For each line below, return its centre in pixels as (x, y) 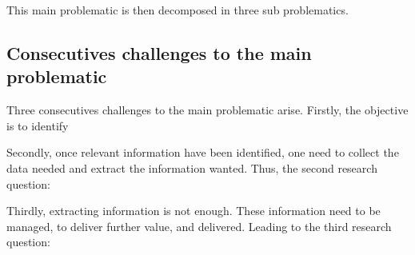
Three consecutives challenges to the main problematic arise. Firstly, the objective (207, 110)
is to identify (38, 125)
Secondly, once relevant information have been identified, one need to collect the (203, 152)
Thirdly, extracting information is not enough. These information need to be (194, 211)
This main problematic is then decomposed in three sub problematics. (178, 10)
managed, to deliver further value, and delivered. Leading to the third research (199, 226)
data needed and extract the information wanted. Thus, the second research (192, 167)
